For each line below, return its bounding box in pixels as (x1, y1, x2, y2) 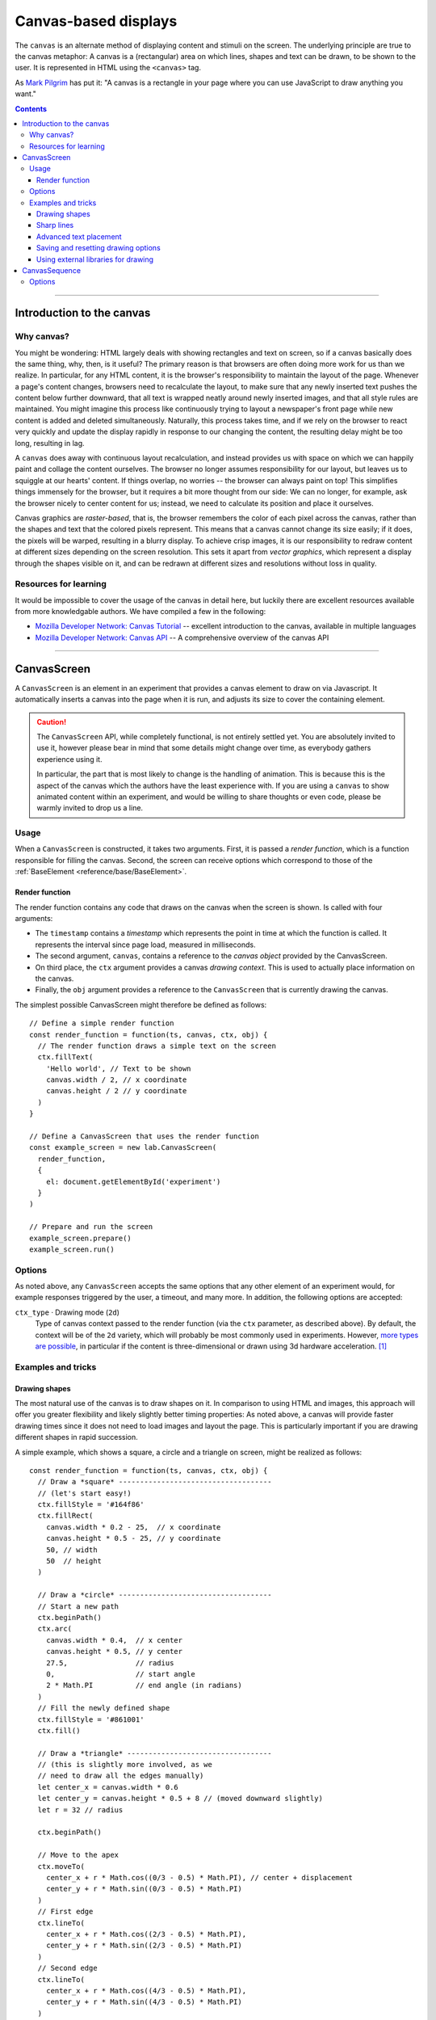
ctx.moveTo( (37, 1862, 85, 1871)
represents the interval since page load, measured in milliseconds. (35, 940, 256, 949)
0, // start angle (45, 1669, 195, 1678)
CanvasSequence (22, 265, 81, 275)
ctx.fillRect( (37, 1511, 94, 1521)
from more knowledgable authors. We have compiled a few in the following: (15, 607, 266, 617)
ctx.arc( (37, 1624, 73, 1634)
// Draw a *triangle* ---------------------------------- (37, 1749, 272, 1757)
